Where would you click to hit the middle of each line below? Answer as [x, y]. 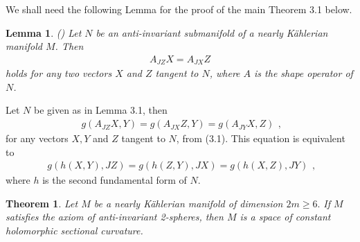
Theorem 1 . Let [42, 203]
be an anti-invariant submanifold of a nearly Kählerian [212, 32]
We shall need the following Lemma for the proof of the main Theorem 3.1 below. [179, 9]
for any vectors [37, 138]
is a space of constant [285, 217]
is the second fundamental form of [115, 180]
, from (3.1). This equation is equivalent [261, 138]
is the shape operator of [304, 73]
